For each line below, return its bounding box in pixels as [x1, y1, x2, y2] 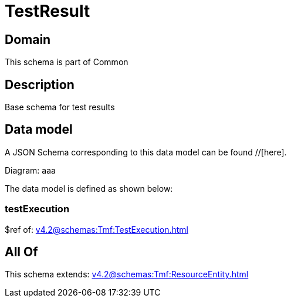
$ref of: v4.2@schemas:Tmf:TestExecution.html [5, 224, 188, 235]
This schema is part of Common [5, 57, 128, 67]
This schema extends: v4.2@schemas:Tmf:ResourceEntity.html [5, 269, 249, 280]
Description [5, 77, 75, 92]
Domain [5, 32, 51, 47]
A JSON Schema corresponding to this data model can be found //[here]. [5, 147, 287, 157]
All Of [5, 245, 38, 260]
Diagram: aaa [5, 165, 56, 175]
